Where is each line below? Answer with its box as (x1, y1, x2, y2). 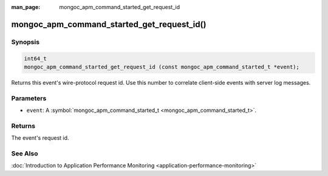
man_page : (11, 4, 41, 10)
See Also (11, 149, 38, 157)
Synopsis (11, 37, 39, 46)
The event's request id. (11, 134, 69, 142)
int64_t (24, 55, 47, 62)
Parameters (11, 94, 47, 102)
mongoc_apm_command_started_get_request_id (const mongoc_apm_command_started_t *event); (24, 64, 300, 70)
